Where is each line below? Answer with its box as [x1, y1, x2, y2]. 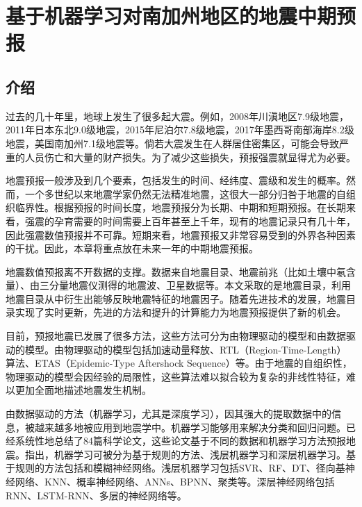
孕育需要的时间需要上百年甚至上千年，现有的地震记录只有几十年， [54, 213, 356, 228]
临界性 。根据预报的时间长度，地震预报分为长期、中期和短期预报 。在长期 [15, 200, 346, 215]
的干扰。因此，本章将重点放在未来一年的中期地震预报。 [6, 241, 258, 256]
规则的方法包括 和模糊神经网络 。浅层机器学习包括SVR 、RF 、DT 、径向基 [15, 460, 345, 475]
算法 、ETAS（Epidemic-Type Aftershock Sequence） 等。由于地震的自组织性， [6, 356, 352, 370]
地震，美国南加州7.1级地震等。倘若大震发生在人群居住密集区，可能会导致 [6, 135, 339, 150]
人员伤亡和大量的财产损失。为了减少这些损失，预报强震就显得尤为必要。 [24, 149, 356, 164]
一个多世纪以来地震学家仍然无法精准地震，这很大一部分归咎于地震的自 [24, 186, 346, 201]
